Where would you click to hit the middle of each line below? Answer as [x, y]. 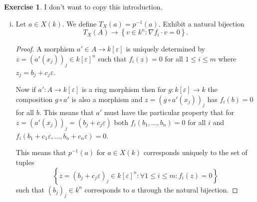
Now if [26, 89]
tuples [25, 162]
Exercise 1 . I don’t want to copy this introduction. [83, 6]
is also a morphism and [107, 99]
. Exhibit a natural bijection [201, 23]
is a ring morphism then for [124, 89]
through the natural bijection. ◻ [188, 189]
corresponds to [107, 189]
